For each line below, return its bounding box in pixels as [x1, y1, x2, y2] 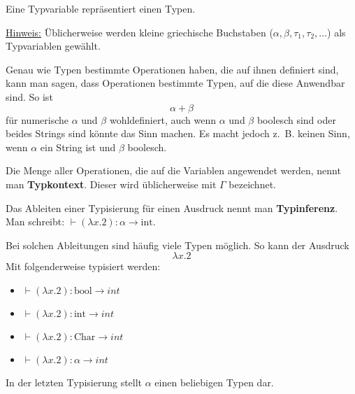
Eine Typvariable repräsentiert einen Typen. [6, 1, 196, 15]
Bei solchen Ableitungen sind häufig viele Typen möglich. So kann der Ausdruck [6, 237, 349, 252]
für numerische [6, 112, 68, 127]
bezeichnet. [229, 176, 276, 191]
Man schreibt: [6, 214, 65, 229]
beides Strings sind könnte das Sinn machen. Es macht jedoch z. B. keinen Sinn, [6, 126, 350, 141]
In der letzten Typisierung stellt [6, 374, 143, 389]
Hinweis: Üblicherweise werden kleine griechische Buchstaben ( [6, 24, 273, 39]
